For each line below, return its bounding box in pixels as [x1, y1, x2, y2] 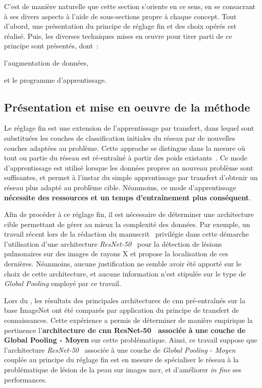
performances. [4, 374, 47, 384]
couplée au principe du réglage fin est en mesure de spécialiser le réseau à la [4, 354, 239, 365]
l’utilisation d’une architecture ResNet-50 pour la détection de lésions [4, 238, 222, 249]
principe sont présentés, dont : [4, 40, 98, 51]
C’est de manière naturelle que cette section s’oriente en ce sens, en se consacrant [4, 1, 255, 11]
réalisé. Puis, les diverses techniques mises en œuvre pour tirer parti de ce [4, 30, 232, 41]
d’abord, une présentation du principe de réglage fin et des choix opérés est [4, 21, 237, 31]
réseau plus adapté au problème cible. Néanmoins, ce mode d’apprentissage [4, 182, 236, 192]
